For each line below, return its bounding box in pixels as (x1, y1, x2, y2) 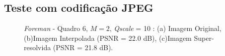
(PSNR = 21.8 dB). (53, 42, 113, 53)
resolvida (24, 42, 51, 53)
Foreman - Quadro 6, (24, 23, 88, 33)
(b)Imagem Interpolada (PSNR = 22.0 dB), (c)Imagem (24, 32, 192, 43)
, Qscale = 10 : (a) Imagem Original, (109, 23, 222, 33)
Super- (194, 32, 214, 43)
